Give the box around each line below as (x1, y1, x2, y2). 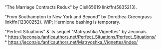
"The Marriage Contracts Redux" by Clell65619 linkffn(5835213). (4, 4, 138, 10)
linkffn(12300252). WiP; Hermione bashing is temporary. (4, 19, 121, 25)
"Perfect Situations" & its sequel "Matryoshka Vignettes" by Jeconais (4, 29, 147, 34)
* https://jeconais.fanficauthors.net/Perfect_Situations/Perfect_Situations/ (4, 34, 156, 40)
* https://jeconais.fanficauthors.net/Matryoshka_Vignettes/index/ (4, 39, 138, 45)
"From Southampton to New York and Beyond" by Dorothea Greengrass (4, 14, 152, 19)
